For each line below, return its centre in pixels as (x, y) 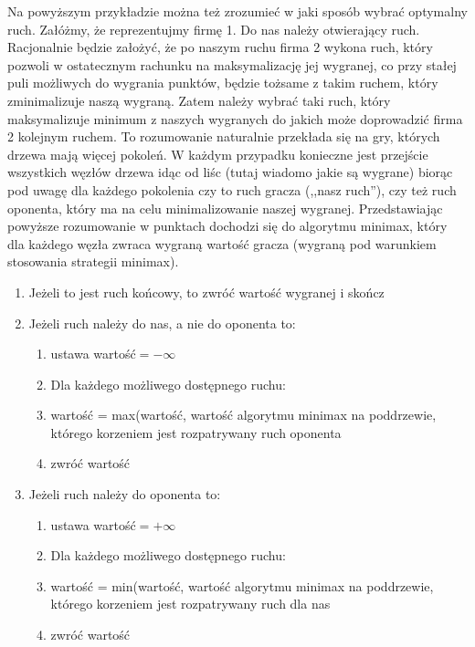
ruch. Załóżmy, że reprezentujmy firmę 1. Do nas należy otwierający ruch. (214, 29)
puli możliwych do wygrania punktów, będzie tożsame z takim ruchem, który (223, 83)
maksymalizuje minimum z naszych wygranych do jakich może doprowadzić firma (235, 118)
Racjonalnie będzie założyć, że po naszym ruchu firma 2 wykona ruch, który (220, 47)
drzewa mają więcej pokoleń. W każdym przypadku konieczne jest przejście (218, 154)
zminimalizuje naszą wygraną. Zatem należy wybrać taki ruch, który (199, 100)
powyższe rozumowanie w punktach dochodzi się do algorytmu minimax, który (227, 226)
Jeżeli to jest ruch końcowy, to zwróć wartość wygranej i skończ (206, 292)
